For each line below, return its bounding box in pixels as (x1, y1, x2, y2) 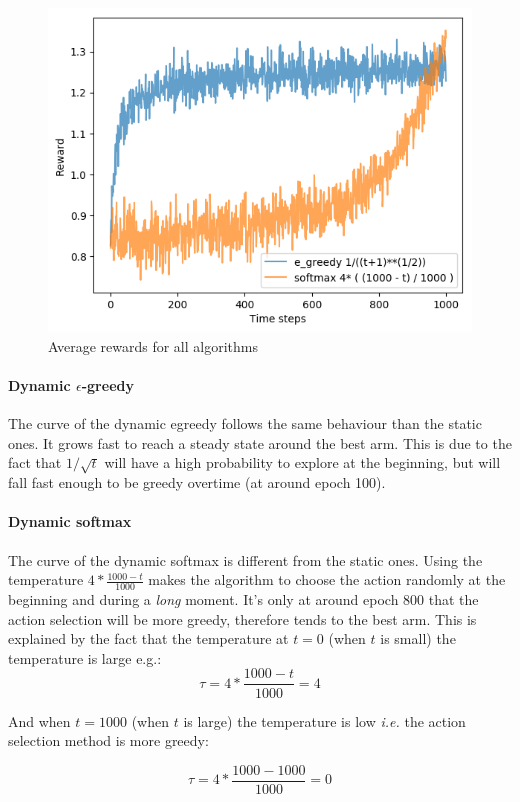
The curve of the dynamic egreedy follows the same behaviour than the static (8, 413, 482, 434)
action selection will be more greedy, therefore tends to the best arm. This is (8, 608, 477, 629)
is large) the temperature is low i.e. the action (183, 710, 466, 731)
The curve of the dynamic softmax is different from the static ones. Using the (8, 549, 483, 570)
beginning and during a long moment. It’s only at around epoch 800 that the (8, 589, 479, 610)
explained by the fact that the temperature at (8, 628, 289, 649)
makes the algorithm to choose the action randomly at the (148, 569, 506, 590)
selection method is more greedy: (8, 730, 209, 751)
